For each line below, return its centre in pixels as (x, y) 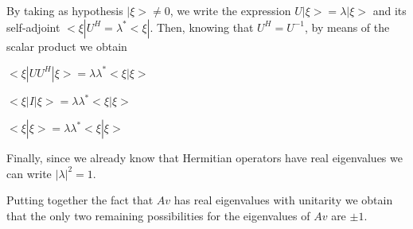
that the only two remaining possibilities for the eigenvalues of (158, 215)
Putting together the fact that (80, 200)
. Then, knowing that (202, 27)
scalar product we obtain (67, 46)
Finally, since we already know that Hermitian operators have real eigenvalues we (205, 158)
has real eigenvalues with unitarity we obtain (283, 200)
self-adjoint (33, 27)
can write (29, 173)
